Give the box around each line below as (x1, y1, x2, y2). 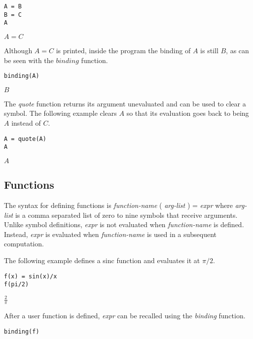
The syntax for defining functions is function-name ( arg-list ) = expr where (4, 200, 233, 210)
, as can (226, 45, 249, 55)
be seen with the (4, 55, 54, 65)
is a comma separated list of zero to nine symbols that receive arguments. (15, 209, 238, 220)
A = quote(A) (4, 135, 46, 142)
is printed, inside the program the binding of (56, 45, 191, 55)
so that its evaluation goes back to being (126, 108, 249, 118)
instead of (11, 118, 41, 128)
